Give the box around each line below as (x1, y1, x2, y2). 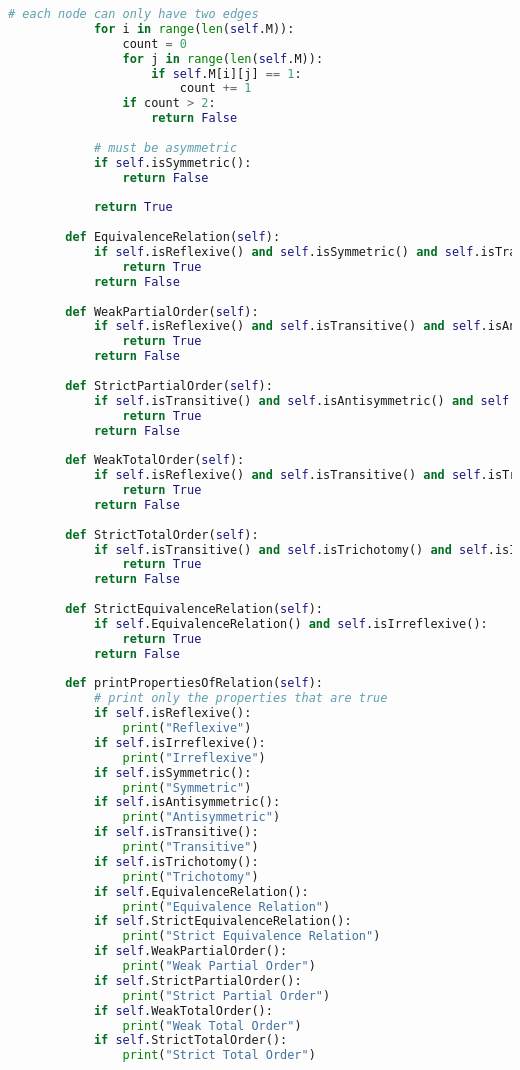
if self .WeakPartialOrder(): (93, 944, 288, 959)
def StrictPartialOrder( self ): (65, 378, 273, 393)
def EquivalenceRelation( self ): (65, 230, 281, 245)
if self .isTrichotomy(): (93, 854, 259, 869)
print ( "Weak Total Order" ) (122, 1018, 302, 1033)
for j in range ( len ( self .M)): (122, 51, 324, 66)
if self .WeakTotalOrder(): (93, 1003, 273, 1018)
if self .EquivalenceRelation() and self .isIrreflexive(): (93, 616, 488, 631)
